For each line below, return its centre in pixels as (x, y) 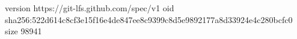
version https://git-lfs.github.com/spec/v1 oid (90, 8)
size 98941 (23, 31)
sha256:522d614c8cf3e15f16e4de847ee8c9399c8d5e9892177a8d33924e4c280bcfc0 (149, 19)
